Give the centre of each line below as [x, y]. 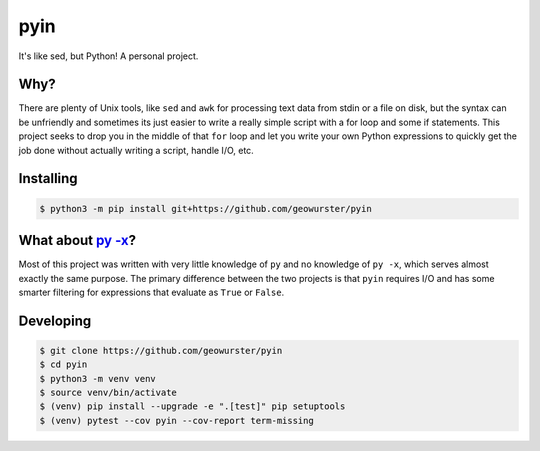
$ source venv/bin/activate [108, 393]
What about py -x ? [77, 240]
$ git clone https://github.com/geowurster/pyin [161, 350]
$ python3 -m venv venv [98, 378]
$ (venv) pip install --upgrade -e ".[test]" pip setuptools [192, 406]
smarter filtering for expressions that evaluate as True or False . [151, 292]
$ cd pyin [63, 364]
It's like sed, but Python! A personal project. [108, 56]
